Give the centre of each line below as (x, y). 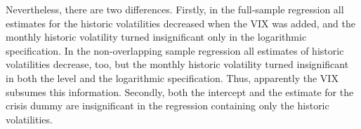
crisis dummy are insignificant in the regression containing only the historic (168, 106)
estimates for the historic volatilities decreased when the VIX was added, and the (180, 23)
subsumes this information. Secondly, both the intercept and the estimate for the (180, 91)
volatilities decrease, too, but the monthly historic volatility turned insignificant (177, 64)
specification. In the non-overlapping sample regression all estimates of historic (175, 50)
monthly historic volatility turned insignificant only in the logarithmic (156, 37)
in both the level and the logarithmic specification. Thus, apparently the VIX (172, 77)
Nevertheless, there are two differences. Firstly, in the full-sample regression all (175, 9)
